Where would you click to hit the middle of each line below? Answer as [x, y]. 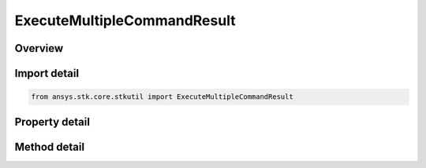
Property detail [52, 122]
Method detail [50, 146]
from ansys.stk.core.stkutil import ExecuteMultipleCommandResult [162, 97]
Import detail [47, 73]
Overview [39, 48]
